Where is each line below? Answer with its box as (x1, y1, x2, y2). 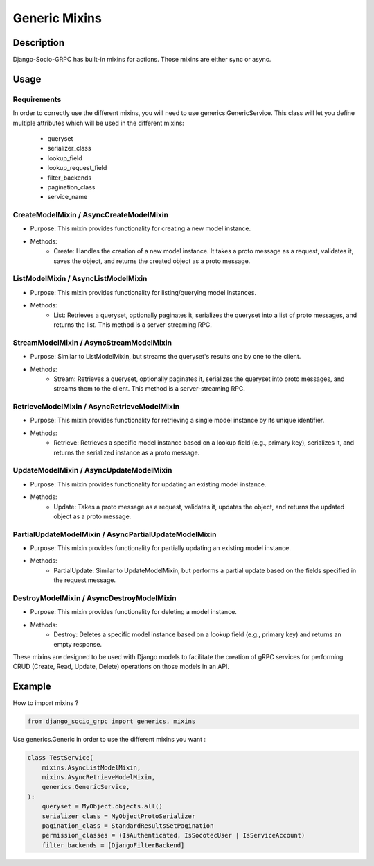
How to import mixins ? (12, 699, 79, 707)
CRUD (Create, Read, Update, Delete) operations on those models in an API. (12, 663, 230, 671)
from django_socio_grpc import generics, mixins (27, 718, 196, 725)
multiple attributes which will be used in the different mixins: (12, 119, 185, 127)
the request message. (53, 576, 116, 584)
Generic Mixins (12, 10, 102, 26)
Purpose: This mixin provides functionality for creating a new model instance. (30, 224, 251, 232)
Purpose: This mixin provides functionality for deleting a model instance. (30, 608, 237, 616)
